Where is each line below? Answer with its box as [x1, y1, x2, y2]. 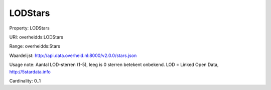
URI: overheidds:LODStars [9, 34, 64, 40]
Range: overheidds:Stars [9, 43, 60, 49]
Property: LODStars [9, 25, 50, 31]
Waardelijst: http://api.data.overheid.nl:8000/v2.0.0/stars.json [9, 52, 137, 58]
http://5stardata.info [9, 68, 51, 74]
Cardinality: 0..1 [9, 77, 41, 83]
